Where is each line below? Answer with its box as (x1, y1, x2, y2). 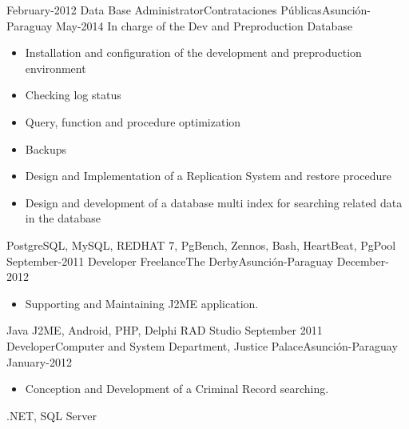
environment (25, 59, 86, 76)
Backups (25, 140, 67, 157)
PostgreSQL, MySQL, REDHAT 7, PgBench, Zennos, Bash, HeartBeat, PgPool (6, 236, 396, 253)
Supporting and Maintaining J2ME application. (25, 295, 259, 311)
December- (336, 252, 389, 269)
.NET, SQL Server (6, 407, 97, 423)
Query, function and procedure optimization (25, 113, 241, 130)
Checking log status (25, 86, 121, 103)
